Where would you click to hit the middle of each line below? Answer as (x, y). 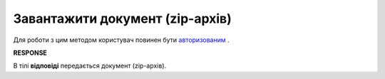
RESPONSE (30, 53)
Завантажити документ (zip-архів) (122, 19)
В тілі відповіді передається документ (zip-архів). (90, 66)
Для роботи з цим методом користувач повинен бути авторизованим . (121, 40)
